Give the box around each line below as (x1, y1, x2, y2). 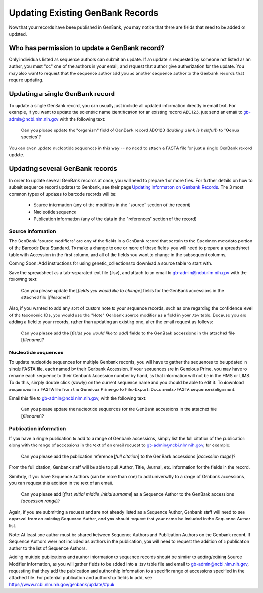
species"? (21, 134, 41, 140)
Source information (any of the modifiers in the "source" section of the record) (33, 202, 191, 208)
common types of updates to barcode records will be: (9, 191, 117, 197)
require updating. (9, 77, 44, 83)
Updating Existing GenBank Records (9, 7, 159, 18)
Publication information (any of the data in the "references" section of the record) (33, 216, 197, 222)
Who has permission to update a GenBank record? (9, 44, 165, 52)
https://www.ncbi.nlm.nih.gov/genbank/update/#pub (9, 582, 114, 587)
